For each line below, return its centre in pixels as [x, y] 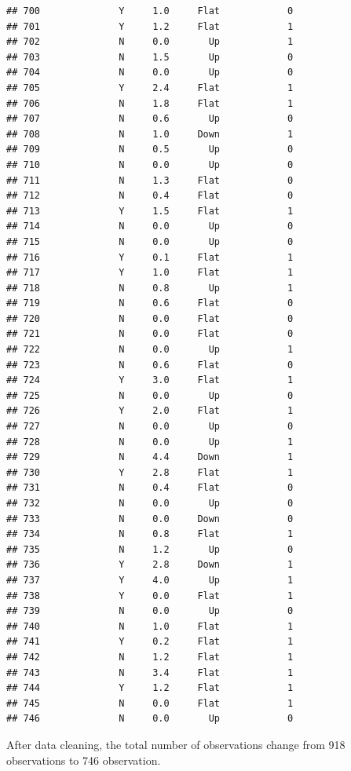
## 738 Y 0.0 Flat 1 [150, 596]
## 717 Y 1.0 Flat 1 [150, 273]
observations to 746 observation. [84, 760]
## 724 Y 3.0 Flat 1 [150, 380]
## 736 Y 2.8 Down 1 [150, 565]
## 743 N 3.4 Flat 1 [150, 672]
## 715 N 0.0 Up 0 [150, 241]
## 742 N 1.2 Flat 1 [150, 657]
